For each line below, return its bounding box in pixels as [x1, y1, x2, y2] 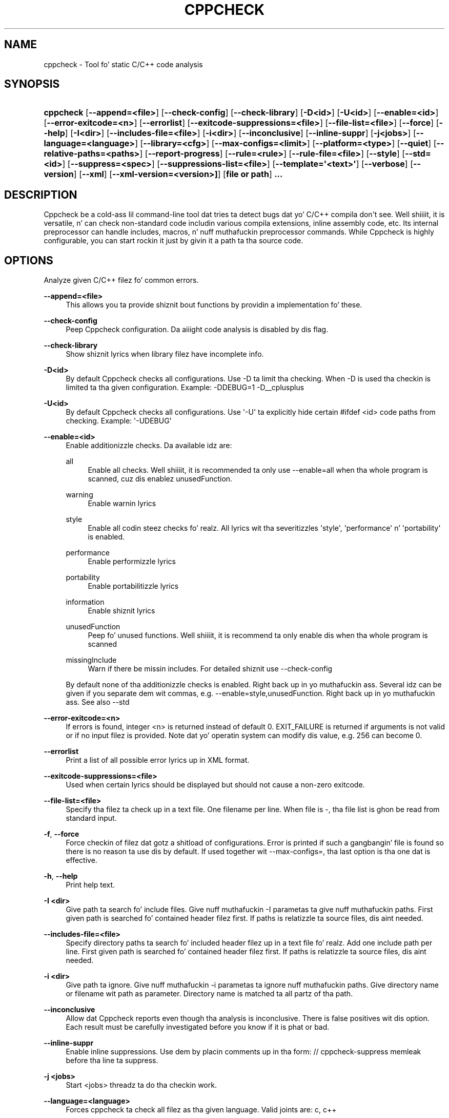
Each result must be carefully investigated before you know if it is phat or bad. [66, 1023, 330, 1032]
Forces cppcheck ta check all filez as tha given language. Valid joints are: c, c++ [66, 1105, 337, 1114]
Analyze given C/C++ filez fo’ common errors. [44, 276, 199, 285]
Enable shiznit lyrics [88, 606, 155, 615]
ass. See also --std [66, 698, 130, 707]
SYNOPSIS [4, 78, 60, 91]
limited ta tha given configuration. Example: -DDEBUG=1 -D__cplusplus [66, 383, 304, 392]
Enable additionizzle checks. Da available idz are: [66, 441, 232, 450]
